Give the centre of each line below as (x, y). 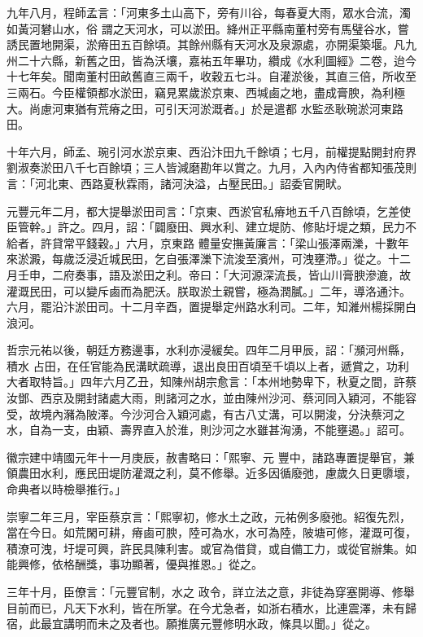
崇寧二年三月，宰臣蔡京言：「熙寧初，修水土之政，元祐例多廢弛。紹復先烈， (209, 516)
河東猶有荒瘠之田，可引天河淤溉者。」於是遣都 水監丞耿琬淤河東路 (227, 108)
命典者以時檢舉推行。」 (66, 489)
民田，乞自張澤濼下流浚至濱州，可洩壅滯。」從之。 (254, 259)
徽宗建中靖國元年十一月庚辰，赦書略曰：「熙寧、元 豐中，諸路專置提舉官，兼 (211, 457)
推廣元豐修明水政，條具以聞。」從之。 (277, 624)
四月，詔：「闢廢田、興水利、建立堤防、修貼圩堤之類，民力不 (254, 227)
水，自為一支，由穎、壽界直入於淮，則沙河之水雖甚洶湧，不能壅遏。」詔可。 (209, 430)
